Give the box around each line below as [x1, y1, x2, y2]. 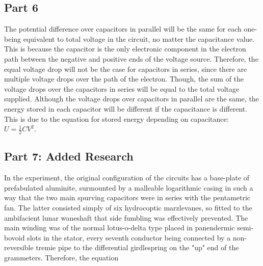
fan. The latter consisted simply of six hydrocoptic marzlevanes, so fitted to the [4, 202, 252, 212]
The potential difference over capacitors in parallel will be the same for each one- [4, 23, 257, 34]
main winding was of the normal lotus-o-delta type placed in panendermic [4, 222, 235, 233]
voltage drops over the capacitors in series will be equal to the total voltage [4, 83, 240, 94]
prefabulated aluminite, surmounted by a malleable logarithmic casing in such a [4, 182, 253, 193]
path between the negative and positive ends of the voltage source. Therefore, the [4, 53, 258, 64]
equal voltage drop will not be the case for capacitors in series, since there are [4, 63, 247, 74]
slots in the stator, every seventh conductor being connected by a [27, 232, 231, 243]
